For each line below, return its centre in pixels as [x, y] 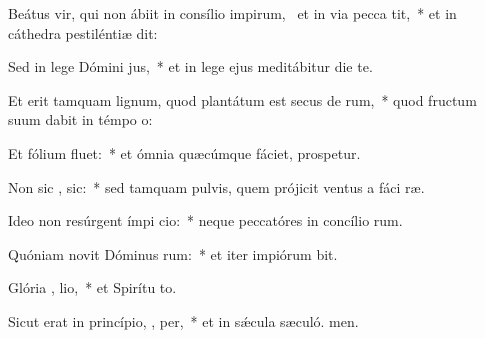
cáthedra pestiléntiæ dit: [83, 32]
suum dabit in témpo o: [80, 119]
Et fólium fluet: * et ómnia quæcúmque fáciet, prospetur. [184, 152]
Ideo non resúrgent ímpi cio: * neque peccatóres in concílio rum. [205, 220]
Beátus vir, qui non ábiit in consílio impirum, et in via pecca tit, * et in [232, 13]
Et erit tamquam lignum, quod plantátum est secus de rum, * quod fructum [242, 99]
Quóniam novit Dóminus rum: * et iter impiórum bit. [173, 253]
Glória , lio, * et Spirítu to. [92, 287]
